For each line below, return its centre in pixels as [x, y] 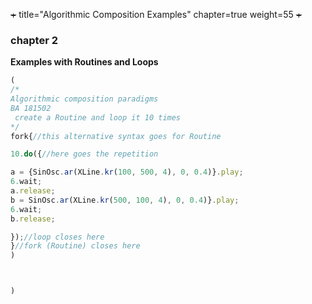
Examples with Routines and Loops [84, 62]
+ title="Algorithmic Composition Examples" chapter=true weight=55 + [156, 14]
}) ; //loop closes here [57, 237]
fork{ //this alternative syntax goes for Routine [116, 136]
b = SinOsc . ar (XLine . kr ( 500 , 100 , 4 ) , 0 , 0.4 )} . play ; [125, 200]
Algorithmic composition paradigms [84, 99]
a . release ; [33, 191]
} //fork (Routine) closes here [75, 246]
